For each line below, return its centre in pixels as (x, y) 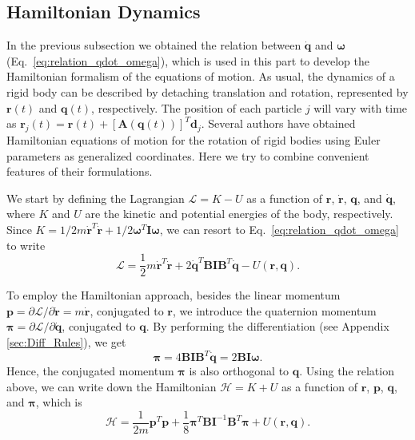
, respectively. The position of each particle (197, 107)
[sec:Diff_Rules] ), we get (66, 341)
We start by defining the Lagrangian (96, 198)
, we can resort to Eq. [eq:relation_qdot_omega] (279, 229)
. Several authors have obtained (278, 123)
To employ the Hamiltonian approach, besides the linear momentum (174, 295)
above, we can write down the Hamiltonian (112, 386)
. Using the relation (347, 371)
